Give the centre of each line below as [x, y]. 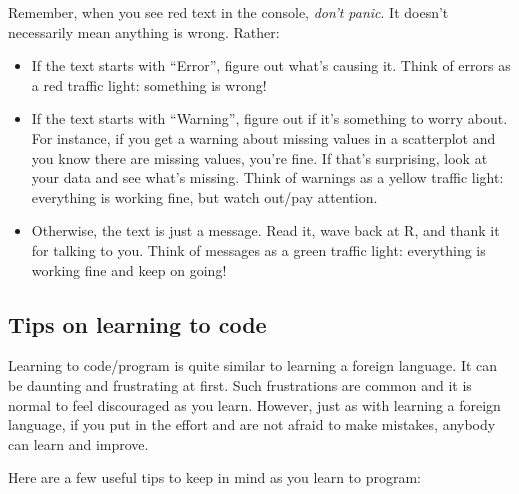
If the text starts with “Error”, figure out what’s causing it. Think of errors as [271, 65]
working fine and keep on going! [129, 269]
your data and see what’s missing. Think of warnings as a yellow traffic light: [267, 177]
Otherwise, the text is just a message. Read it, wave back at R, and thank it [265, 230]
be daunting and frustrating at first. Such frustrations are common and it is [240, 384]
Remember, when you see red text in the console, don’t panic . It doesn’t [228, 12]
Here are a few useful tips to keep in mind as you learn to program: [215, 477]
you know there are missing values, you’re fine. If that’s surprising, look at [259, 157]
